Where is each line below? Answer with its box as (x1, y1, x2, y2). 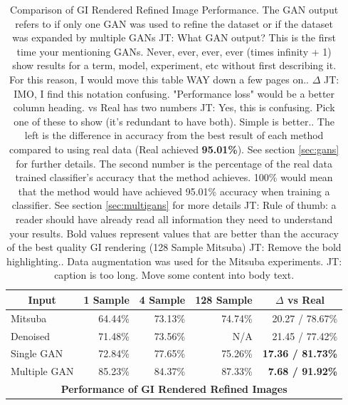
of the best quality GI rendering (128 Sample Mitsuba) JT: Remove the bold (6, 240, 342, 255)
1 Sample (83, 292, 130, 307)
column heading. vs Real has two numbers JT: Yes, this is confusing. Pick (13, 100, 335, 115)
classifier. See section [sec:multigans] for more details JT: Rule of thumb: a (11, 198, 337, 212)
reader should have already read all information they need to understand (15, 211, 333, 226)
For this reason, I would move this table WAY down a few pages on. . (9, 71, 309, 86)
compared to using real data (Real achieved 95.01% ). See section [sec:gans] (9, 141, 339, 156)
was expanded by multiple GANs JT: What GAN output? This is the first (12, 30, 336, 45)
